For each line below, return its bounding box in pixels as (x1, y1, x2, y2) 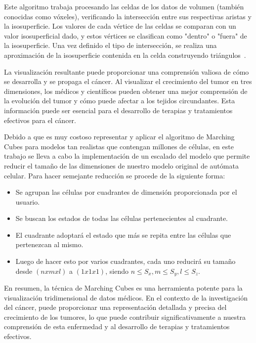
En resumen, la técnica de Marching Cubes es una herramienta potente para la (4, 283, 243, 293)
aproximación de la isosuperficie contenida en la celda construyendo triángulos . (4, 49, 246, 60)
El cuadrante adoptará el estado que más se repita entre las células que (15, 229, 231, 240)
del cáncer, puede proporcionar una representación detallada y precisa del (4, 302, 227, 312)
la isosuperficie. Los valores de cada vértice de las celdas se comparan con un (4, 21, 236, 31)
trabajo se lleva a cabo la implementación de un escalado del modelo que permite (4, 151, 250, 161)
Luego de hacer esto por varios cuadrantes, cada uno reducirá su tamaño (15, 256, 236, 266)
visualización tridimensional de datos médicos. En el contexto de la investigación (4, 292, 248, 302)
